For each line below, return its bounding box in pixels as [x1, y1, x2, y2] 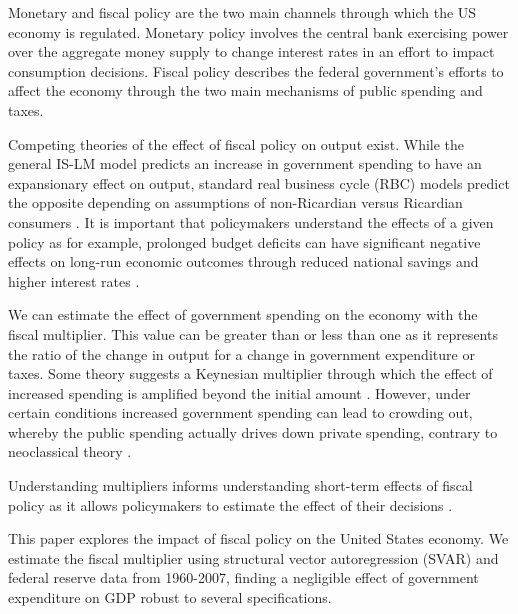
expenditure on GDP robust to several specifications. [8, 587, 332, 608]
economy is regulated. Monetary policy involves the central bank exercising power [8, 21, 509, 42]
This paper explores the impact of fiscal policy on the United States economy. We [8, 528, 509, 549]
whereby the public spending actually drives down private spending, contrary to [8, 421, 498, 442]
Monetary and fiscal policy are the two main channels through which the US [8, 2, 477, 22]
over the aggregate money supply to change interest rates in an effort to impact [8, 41, 495, 62]
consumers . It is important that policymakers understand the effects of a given [8, 211, 494, 232]
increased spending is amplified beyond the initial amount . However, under [8, 382, 471, 403]
